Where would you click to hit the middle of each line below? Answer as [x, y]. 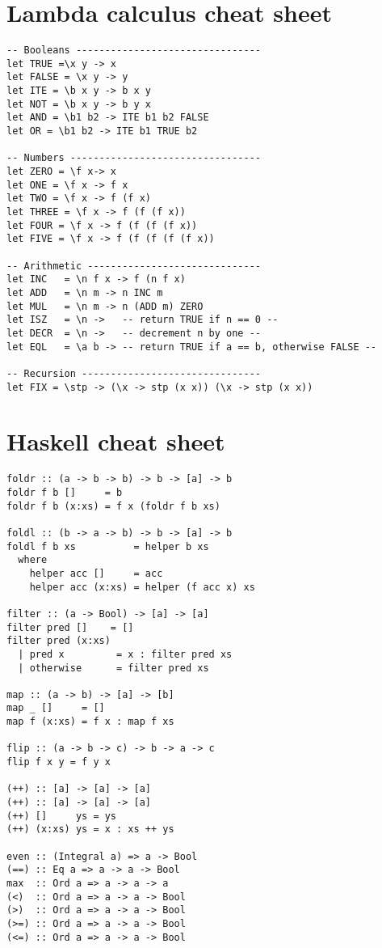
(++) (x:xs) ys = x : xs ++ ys [90, 829]
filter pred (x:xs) [59, 641]
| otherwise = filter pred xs [113, 668]
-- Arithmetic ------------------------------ [134, 266]
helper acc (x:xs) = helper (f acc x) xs [142, 587]
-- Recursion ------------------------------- [134, 373]
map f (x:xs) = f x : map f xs [90, 722]
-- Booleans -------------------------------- [134, 51]
